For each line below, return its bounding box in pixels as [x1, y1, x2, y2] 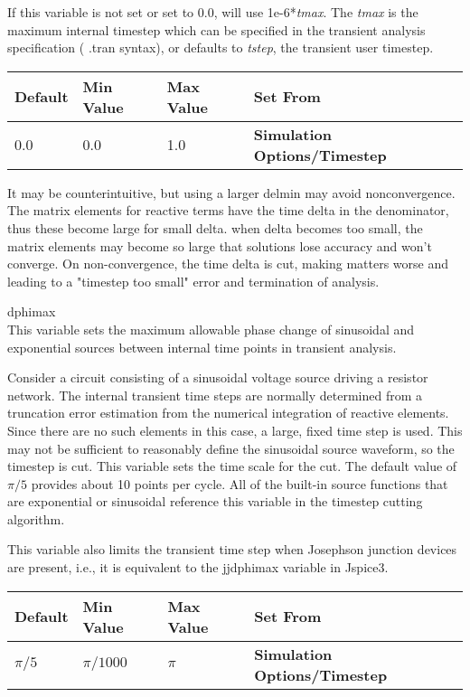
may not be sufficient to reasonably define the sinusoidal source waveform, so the [7, 438, 455, 457]
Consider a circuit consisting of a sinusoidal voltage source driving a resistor [7, 368, 428, 387]
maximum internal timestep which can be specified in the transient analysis [7, 20, 426, 39]
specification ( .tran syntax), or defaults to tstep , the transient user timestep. [7, 38, 434, 57]
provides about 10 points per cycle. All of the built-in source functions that [31, 474, 448, 493]
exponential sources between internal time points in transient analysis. [7, 337, 397, 356]
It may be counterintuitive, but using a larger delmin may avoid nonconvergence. [7, 183, 456, 202]
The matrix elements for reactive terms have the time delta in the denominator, [7, 201, 449, 220]
